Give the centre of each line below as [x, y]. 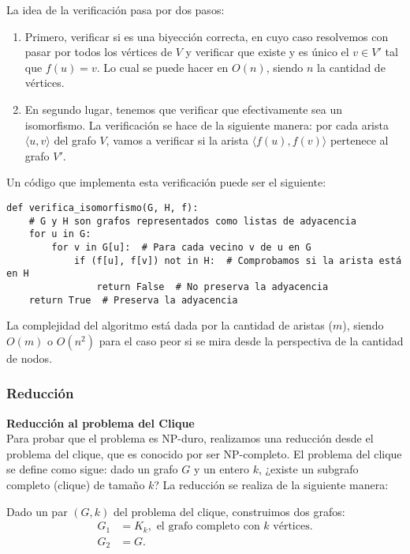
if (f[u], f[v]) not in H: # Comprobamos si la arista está [238, 260]
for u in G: [60, 234]
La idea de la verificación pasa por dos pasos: [116, 9]
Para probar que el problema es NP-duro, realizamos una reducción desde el [190, 438]
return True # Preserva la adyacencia [133, 300]
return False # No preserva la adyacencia [212, 286]
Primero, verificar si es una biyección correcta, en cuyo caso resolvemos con [207, 36]
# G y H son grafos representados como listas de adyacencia [192, 221]
